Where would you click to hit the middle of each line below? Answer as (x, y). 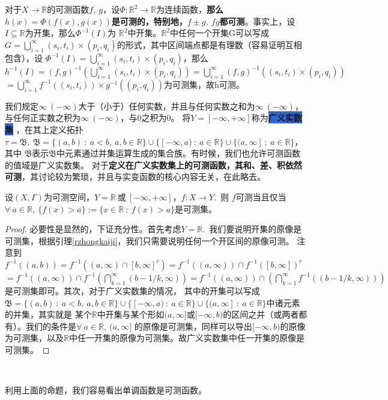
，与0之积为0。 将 (156, 118)
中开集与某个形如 (131, 314)
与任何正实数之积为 (43, 118)
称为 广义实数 (277, 118)
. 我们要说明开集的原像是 (252, 229)
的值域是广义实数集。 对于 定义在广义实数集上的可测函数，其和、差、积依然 (153, 165)
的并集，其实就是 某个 (48, 314)
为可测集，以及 (34, 338)
